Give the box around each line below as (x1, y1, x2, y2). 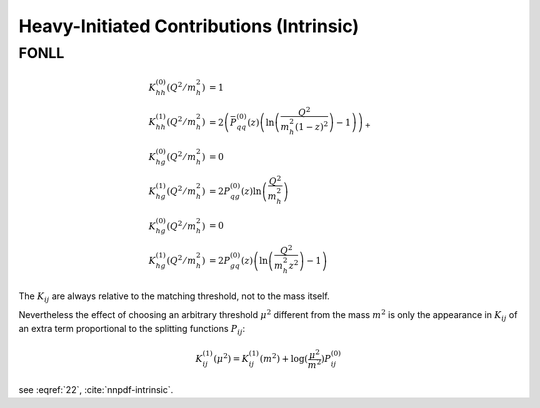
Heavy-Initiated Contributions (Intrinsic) (18, 15, 360, 37)
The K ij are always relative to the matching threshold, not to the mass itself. (18, 290, 330, 305)
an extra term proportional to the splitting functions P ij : (18, 323, 246, 337)
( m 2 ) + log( (259, 351, 309, 365)
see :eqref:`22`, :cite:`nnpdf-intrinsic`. (18, 383, 174, 395)
